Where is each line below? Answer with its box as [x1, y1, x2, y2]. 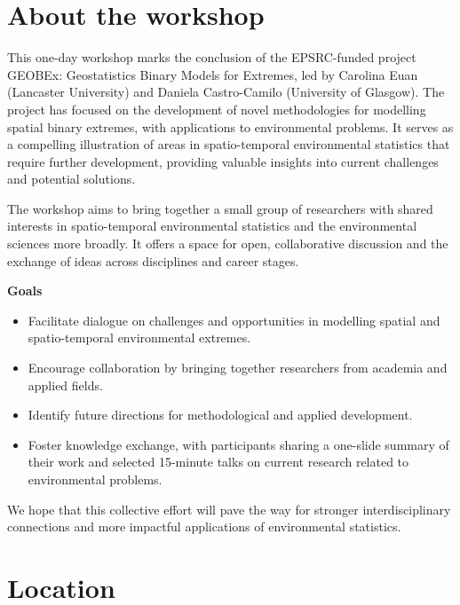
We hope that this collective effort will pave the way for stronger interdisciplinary [7, 499, 451, 518]
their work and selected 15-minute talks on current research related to [28, 452, 409, 471]
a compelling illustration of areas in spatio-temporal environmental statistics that [7, 135, 450, 153]
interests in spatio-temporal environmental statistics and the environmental [7, 216, 417, 235]
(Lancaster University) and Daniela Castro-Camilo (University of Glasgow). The [7, 82, 445, 101]
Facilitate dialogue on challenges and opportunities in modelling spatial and [28, 310, 440, 329]
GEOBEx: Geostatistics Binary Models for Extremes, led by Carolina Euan [7, 65, 418, 83]
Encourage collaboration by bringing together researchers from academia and [28, 358, 448, 377]
